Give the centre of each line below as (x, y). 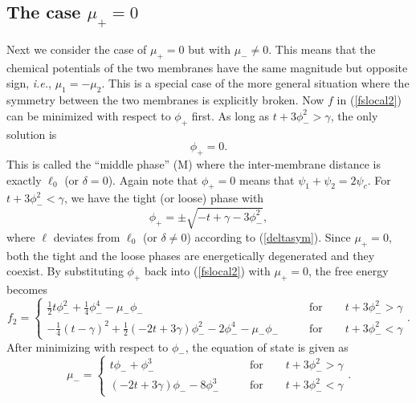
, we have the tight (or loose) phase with (164, 198)
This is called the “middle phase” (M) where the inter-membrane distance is (194, 163)
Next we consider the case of (77, 49)
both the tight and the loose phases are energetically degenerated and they (191, 255)
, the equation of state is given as (267, 346)
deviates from (87, 236)
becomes (27, 289)
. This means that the (322, 49)
